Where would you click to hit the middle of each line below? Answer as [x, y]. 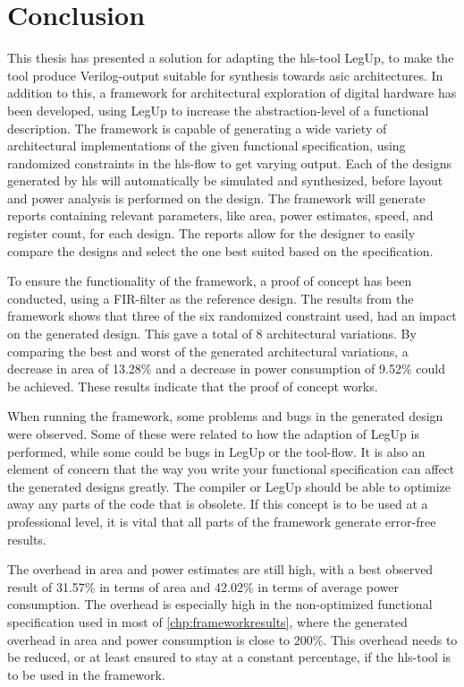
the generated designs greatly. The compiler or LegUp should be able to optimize [229, 486]
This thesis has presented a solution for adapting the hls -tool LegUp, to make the [231, 58]
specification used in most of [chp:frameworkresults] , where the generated [207, 621]
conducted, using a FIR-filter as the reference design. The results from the [211, 298]
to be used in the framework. [86, 674]
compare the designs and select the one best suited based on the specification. [220, 250]
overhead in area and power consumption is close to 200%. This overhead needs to [232, 639]
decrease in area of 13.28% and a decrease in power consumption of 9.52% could [226, 369]
